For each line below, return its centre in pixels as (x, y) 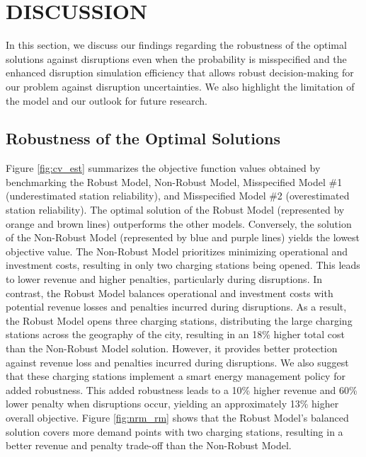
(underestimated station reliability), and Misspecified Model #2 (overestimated (178, 196)
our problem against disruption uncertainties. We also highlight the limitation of (180, 86)
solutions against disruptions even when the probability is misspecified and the (176, 58)
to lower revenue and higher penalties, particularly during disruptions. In (164, 279)
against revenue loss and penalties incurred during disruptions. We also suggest (177, 362)
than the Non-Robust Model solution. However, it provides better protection (172, 348)
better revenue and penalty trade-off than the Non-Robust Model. (149, 445)
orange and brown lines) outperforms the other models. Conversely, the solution (179, 223)
